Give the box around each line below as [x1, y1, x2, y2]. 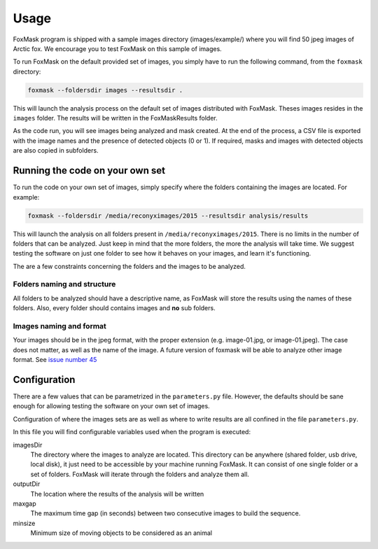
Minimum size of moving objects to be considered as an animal [30, 529, 213, 537]
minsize [13, 519, 36, 527]
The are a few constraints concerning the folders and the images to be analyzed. [13, 262, 246, 270]
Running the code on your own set [13, 165, 166, 176]
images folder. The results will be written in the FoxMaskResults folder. [13, 114, 218, 123]
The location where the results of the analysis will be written [30, 489, 204, 498]
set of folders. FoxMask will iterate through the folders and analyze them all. [30, 470, 250, 478]
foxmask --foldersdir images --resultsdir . [27, 86, 183, 94]
